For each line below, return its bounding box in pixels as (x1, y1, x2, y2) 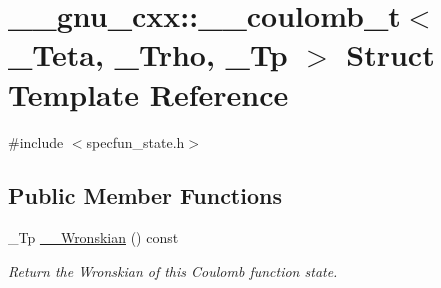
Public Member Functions (8, 180, 282, 211)
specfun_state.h (86, 131, 185, 152)
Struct (346, 34, 435, 75)
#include (8, 131, 64, 152)
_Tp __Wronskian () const (8, 227, 179, 248)
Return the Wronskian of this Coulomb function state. (8, 260, 338, 281)
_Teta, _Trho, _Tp (8, 34, 288, 75)
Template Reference (8, 73, 289, 114)
